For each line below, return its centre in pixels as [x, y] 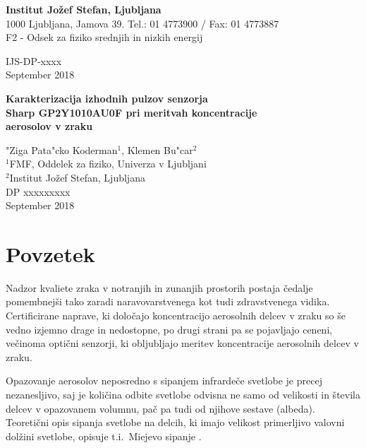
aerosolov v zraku [49, 126]
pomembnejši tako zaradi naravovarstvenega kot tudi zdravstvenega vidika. [168, 301]
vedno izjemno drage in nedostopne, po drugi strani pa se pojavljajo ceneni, [169, 329]
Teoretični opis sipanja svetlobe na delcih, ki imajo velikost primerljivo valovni [175, 422]
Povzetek [50, 253]
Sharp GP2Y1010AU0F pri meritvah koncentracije [132, 112]
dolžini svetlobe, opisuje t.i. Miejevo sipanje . [104, 436]
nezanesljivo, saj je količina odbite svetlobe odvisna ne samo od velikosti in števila [183, 394]
